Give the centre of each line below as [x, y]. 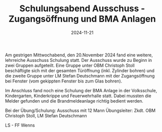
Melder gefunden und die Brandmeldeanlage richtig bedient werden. [74, 101]
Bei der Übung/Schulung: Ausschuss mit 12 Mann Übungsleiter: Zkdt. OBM [80, 110]
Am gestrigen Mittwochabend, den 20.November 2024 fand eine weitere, [79, 55]
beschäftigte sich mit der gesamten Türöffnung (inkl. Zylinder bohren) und [80, 70]
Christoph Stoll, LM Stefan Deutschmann [46, 115]
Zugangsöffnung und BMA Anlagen [82, 19]
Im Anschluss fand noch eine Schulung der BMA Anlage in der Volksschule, [81, 90]
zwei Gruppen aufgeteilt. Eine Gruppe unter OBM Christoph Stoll [70, 65]
